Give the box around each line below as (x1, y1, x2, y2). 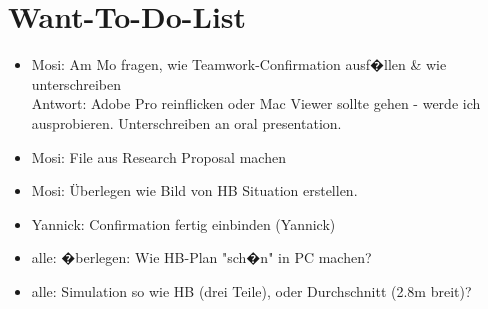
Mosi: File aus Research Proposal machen (31, 146, 286, 167)
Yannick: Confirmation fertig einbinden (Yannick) (31, 213, 336, 234)
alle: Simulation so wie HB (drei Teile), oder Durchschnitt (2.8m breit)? (31, 280, 472, 301)
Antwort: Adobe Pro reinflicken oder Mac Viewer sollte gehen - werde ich (31, 93, 481, 114)
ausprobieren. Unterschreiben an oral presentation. (31, 112, 342, 133)
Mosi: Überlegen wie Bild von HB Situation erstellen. (31, 180, 358, 201)
